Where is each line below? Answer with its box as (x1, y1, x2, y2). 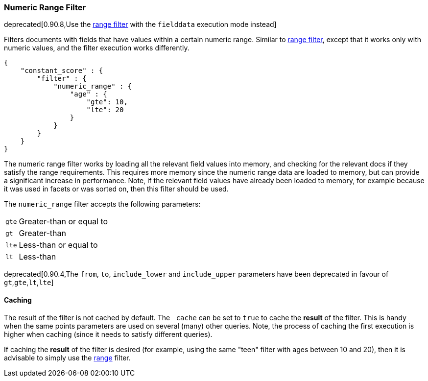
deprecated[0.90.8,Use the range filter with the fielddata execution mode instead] (4, 20, 277, 29)
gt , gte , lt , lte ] (4, 278, 54, 287)
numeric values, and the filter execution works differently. (4, 44, 190, 52)
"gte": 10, (86, 98, 128, 106)
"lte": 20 (86, 106, 124, 114)
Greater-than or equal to (19, 216, 108, 227)
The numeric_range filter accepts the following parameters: (4, 200, 201, 209)
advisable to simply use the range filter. (4, 353, 131, 362)
